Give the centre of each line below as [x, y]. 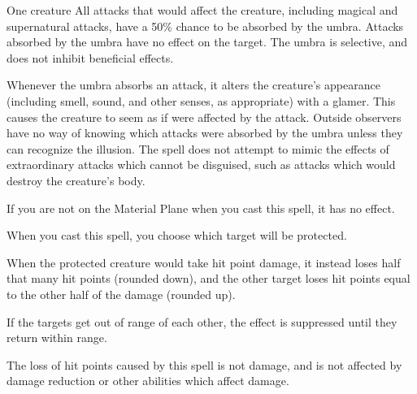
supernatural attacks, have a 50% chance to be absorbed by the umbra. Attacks [205, 26]
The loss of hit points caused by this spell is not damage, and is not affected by [204, 364]
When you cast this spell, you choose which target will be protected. [177, 235]
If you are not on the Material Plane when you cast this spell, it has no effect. [201, 208]
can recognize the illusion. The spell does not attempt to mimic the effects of [198, 148]
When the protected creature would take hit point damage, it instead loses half [204, 262]
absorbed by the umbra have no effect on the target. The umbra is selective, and [207, 42]
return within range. [57, 338]
